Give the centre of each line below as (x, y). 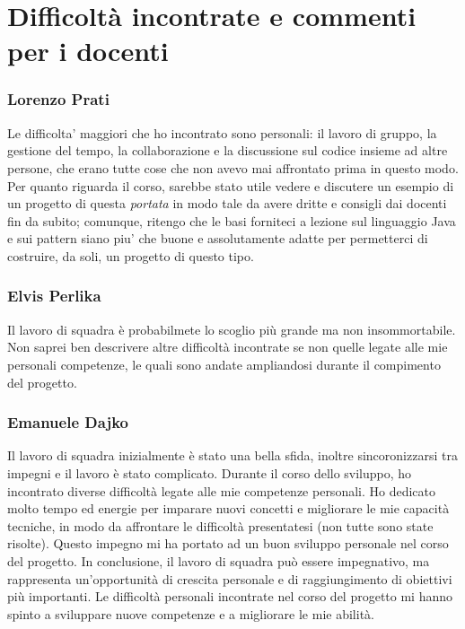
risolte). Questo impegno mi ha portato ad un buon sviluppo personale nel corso (228, 543)
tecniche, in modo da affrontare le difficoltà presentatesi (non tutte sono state (220, 525)
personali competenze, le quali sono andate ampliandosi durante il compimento (224, 364)
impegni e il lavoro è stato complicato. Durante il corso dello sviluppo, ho (210, 472)
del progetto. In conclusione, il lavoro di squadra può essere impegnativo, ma (219, 560)
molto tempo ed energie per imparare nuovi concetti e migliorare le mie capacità (228, 508)
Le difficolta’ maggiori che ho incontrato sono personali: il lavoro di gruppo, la (222, 132)
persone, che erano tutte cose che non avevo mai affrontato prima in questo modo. (233, 167)
